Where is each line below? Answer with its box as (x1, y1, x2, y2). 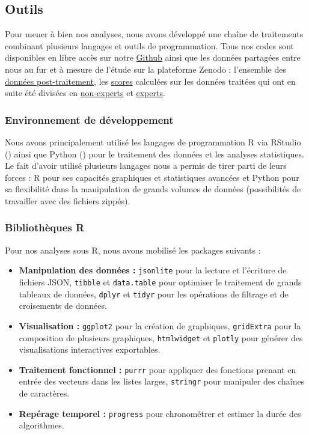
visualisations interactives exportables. (19, 343, 161, 356)
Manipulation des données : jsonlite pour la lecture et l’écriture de (19, 264, 287, 276)
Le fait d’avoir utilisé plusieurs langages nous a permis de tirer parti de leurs (5, 159, 287, 172)
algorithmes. (19, 419, 64, 431)
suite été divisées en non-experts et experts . (5, 87, 165, 99)
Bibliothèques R (5, 220, 85, 235)
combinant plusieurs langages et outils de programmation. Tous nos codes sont (5, 39, 294, 52)
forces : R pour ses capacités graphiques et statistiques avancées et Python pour (5, 171, 299, 183)
